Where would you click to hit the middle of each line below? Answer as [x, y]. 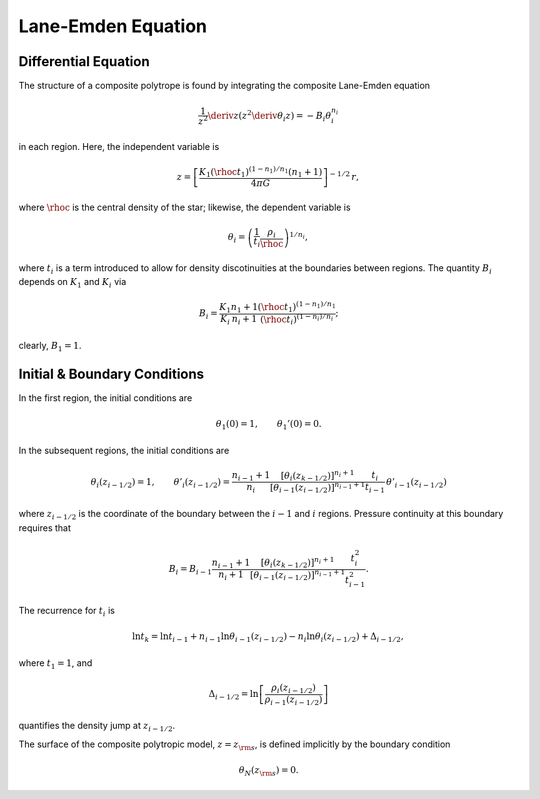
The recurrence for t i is [66, 611]
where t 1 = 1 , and [55, 663]
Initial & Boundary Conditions [111, 373]
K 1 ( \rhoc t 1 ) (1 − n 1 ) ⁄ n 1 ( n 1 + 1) [260, 172]
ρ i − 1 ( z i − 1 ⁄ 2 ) [293, 700]
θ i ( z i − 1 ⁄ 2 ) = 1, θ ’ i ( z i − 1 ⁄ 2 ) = [160, 483]
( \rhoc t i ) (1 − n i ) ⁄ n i [297, 319]
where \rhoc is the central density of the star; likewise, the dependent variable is [184, 207]
